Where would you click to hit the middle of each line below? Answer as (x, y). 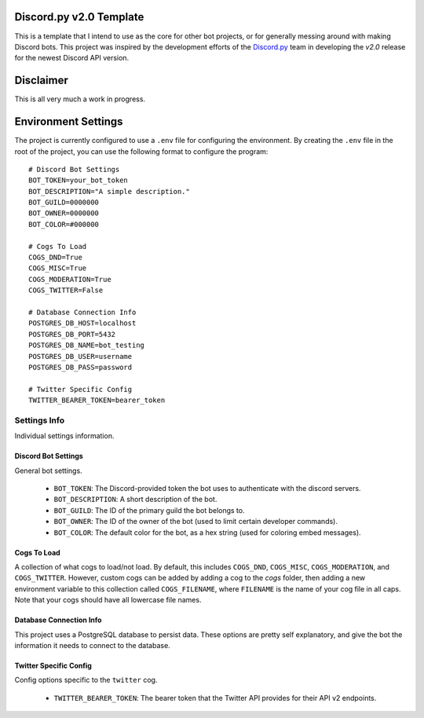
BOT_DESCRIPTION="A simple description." (109, 191)
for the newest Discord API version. (72, 58)
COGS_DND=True (55, 258)
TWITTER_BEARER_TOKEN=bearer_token (97, 400)
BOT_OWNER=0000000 (64, 213)
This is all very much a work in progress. (80, 99)
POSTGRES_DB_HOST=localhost (82, 323)
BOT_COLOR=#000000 (64, 224)
